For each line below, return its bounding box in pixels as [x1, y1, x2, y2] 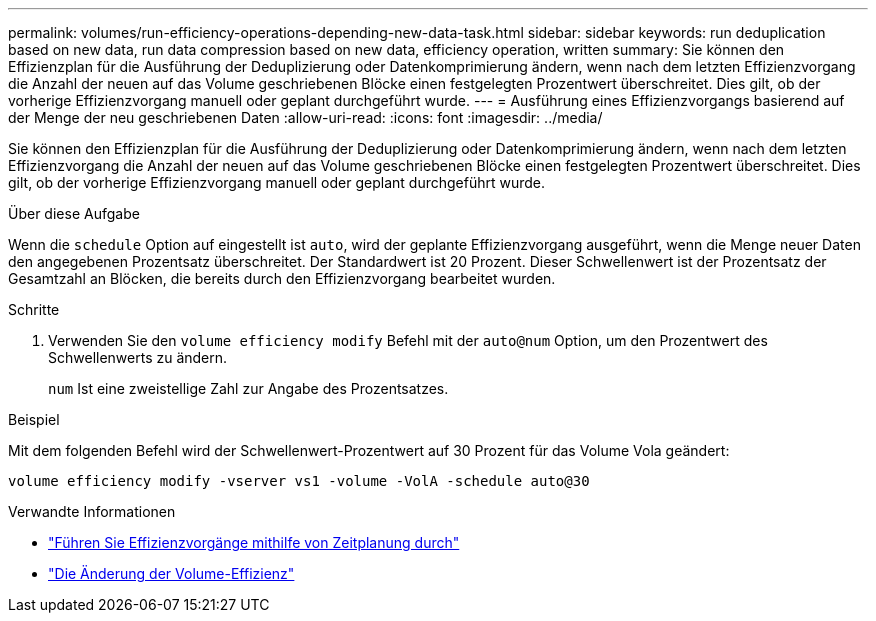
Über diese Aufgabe [8, 205, 140, 222]
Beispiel [8, 411, 60, 428]
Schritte [8, 301, 60, 318]
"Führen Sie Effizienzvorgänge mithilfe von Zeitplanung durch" [48, 534, 460, 551]
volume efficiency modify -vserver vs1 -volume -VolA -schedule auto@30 [8, 473, 590, 489]
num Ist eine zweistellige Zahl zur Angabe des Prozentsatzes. [48, 380, 449, 397]
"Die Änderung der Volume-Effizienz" [48, 565, 295, 582]
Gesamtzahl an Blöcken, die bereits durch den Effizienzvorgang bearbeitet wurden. [8, 270, 556, 287]
